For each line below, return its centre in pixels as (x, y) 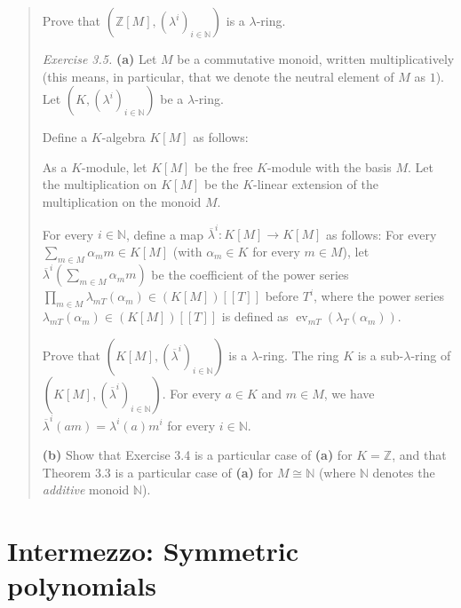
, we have (349, 393)
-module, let (115, 166)
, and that (419, 455)
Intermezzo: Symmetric (153, 551)
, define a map (165, 234)
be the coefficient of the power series (250, 274)
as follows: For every (381, 234)
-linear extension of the (316, 184)
